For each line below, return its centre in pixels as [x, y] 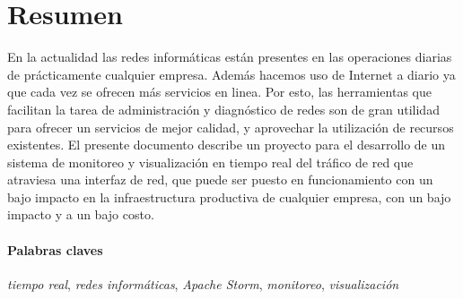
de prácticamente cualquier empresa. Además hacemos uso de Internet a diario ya [231, 74]
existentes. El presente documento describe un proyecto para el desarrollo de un [227, 145]
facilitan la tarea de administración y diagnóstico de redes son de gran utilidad [223, 109]
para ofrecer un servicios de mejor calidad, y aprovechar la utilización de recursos [231, 127]
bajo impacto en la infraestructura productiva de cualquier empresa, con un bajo [229, 196]
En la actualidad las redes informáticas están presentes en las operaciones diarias [230, 57]
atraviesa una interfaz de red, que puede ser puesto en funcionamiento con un [220, 179]
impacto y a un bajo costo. [81, 214]
